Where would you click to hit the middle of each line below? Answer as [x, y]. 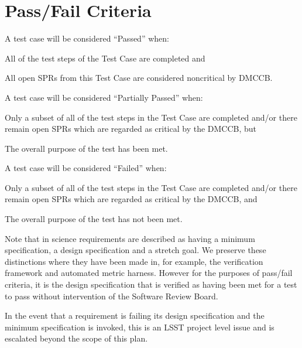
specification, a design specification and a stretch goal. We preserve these [135, 250]
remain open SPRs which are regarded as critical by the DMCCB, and [131, 199]
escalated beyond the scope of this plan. [76, 338]
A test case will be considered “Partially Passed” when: [104, 97]
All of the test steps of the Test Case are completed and [105, 58]
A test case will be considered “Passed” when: [87, 38]
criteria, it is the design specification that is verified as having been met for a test [151, 284]
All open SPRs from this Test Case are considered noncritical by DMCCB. [139, 78]
